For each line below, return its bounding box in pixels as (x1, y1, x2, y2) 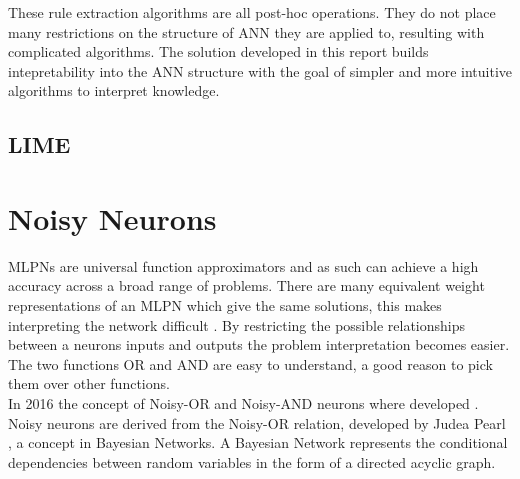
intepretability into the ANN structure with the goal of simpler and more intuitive (8, 60, 512, 81)
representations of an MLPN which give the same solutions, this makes (8, 295, 442, 316)
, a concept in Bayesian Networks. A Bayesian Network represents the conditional (8, 432, 508, 453)
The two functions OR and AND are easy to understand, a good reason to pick (8, 353, 493, 374)
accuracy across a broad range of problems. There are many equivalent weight (8, 275, 485, 296)
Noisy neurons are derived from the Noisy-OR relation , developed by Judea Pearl (8, 412, 506, 433)
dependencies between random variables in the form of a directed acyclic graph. (8, 451, 496, 472)
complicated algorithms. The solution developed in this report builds (8, 41, 429, 62)
